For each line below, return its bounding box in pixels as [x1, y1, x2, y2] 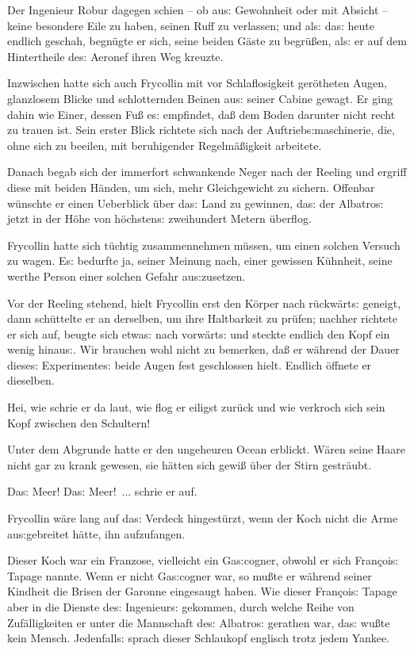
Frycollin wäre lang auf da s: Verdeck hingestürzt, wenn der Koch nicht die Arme [7, 510, 398, 527]
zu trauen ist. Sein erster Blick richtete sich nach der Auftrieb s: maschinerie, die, [7, 121, 395, 138]
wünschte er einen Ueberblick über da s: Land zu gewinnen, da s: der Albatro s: [7, 194, 384, 211]
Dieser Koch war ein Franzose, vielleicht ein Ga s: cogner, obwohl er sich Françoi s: [7, 552, 399, 569]
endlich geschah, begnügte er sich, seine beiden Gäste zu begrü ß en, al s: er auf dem [7, 33, 407, 49]
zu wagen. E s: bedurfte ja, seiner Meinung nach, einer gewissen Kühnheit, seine [7, 252, 393, 269]
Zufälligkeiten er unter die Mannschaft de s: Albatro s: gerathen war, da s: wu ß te [7, 614, 390, 630]
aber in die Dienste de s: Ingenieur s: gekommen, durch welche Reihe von [7, 599, 355, 615]
